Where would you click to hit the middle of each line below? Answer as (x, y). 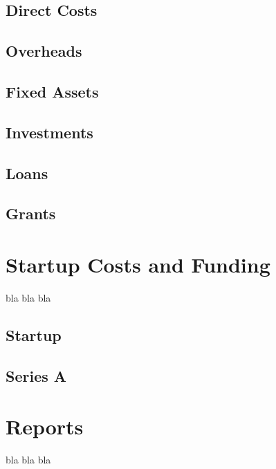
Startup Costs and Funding (138, 264)
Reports (45, 426)
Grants (31, 213)
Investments (49, 132)
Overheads (44, 51)
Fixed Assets (52, 91)
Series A (36, 375)
